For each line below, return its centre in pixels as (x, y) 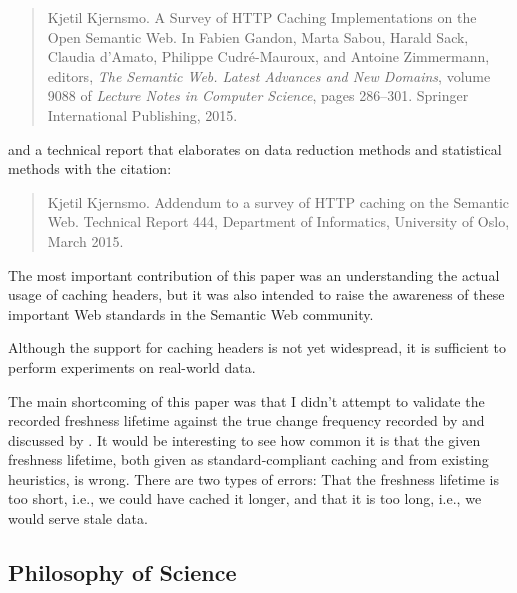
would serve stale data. (78, 518)
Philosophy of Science (122, 572)
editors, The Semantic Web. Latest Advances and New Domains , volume (269, 75)
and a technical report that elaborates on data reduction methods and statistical (255, 148)
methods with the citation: (90, 168)
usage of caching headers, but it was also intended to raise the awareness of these (256, 294)
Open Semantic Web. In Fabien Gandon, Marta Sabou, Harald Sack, (258, 36)
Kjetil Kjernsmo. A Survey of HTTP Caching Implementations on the (262, 17)
